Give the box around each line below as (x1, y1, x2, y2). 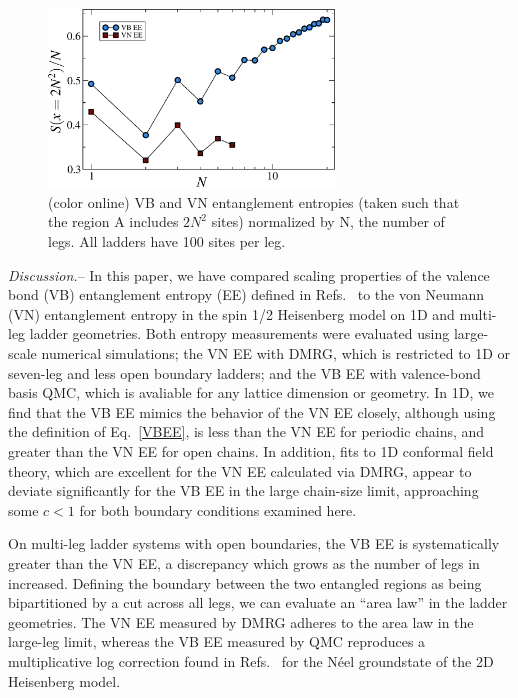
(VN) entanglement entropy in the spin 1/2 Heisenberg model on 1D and (8, 303, 455, 324)
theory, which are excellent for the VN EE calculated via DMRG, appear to (8, 460, 472, 481)
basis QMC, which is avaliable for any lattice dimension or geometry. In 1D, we (8, 382, 494, 403)
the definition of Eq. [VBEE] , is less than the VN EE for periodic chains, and (8, 421, 485, 442)
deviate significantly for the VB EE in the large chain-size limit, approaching (8, 480, 479, 501)
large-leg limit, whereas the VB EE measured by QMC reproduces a (8, 631, 426, 652)
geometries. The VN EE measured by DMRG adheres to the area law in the (8, 611, 474, 632)
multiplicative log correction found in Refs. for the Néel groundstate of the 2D (8, 650, 494, 671)
